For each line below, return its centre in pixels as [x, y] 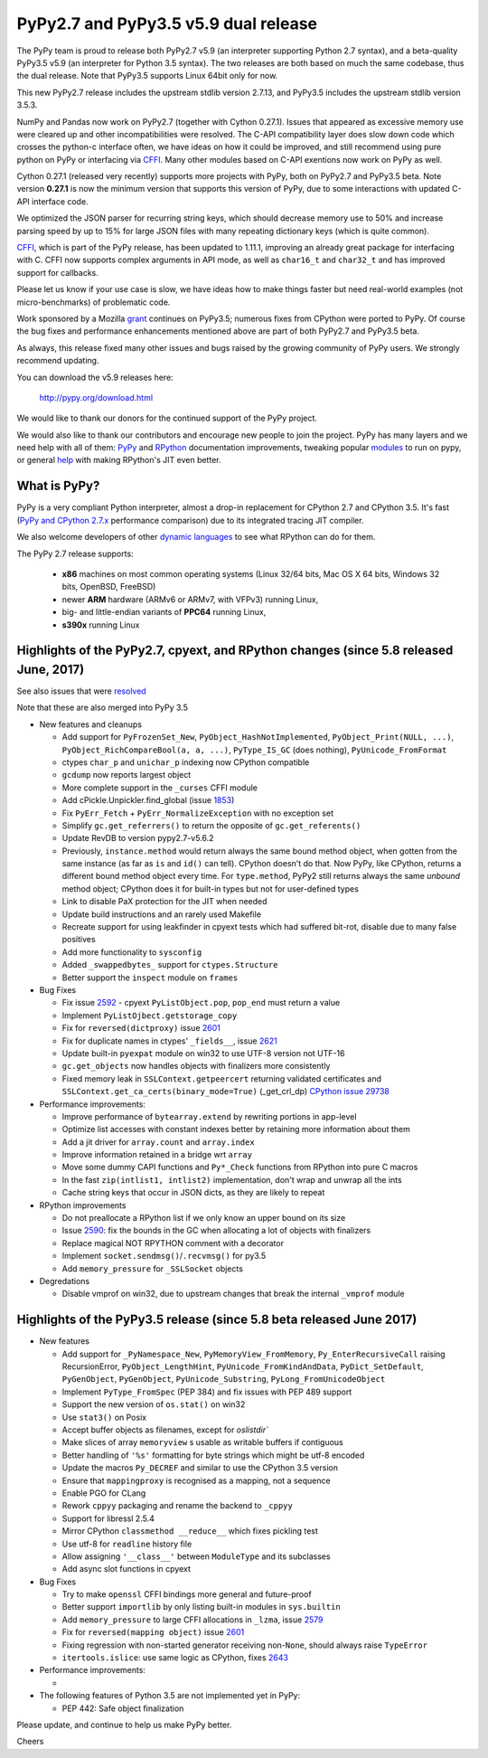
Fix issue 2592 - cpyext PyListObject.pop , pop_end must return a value [201, 1003]
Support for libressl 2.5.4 [108, 1518]
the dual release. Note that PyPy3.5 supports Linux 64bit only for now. [147, 76]
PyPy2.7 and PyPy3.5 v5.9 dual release [167, 24]
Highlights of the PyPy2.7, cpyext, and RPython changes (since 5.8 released [235, 651]
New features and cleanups [90, 724]
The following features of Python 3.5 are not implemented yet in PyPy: [170, 1696]
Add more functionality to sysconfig [132, 952]
